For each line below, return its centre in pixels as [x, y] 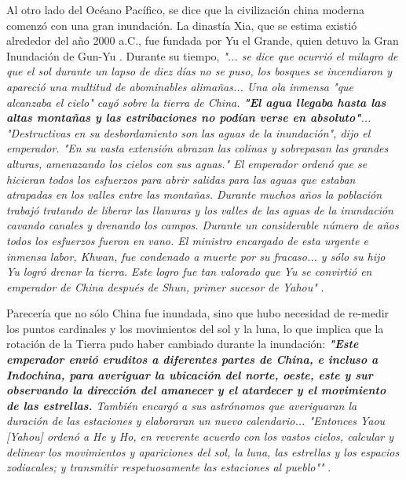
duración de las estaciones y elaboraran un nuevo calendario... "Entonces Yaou [196, 421]
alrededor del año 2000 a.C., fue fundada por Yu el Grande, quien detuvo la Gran [203, 40]
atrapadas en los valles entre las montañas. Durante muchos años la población [194, 194]
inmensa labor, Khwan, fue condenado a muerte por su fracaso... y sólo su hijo [196, 256]
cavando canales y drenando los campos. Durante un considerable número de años [203, 225]
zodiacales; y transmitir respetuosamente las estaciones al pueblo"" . [169, 467]
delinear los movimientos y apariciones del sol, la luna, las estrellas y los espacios [203, 451]
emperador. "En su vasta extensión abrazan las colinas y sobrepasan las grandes [198, 148]
